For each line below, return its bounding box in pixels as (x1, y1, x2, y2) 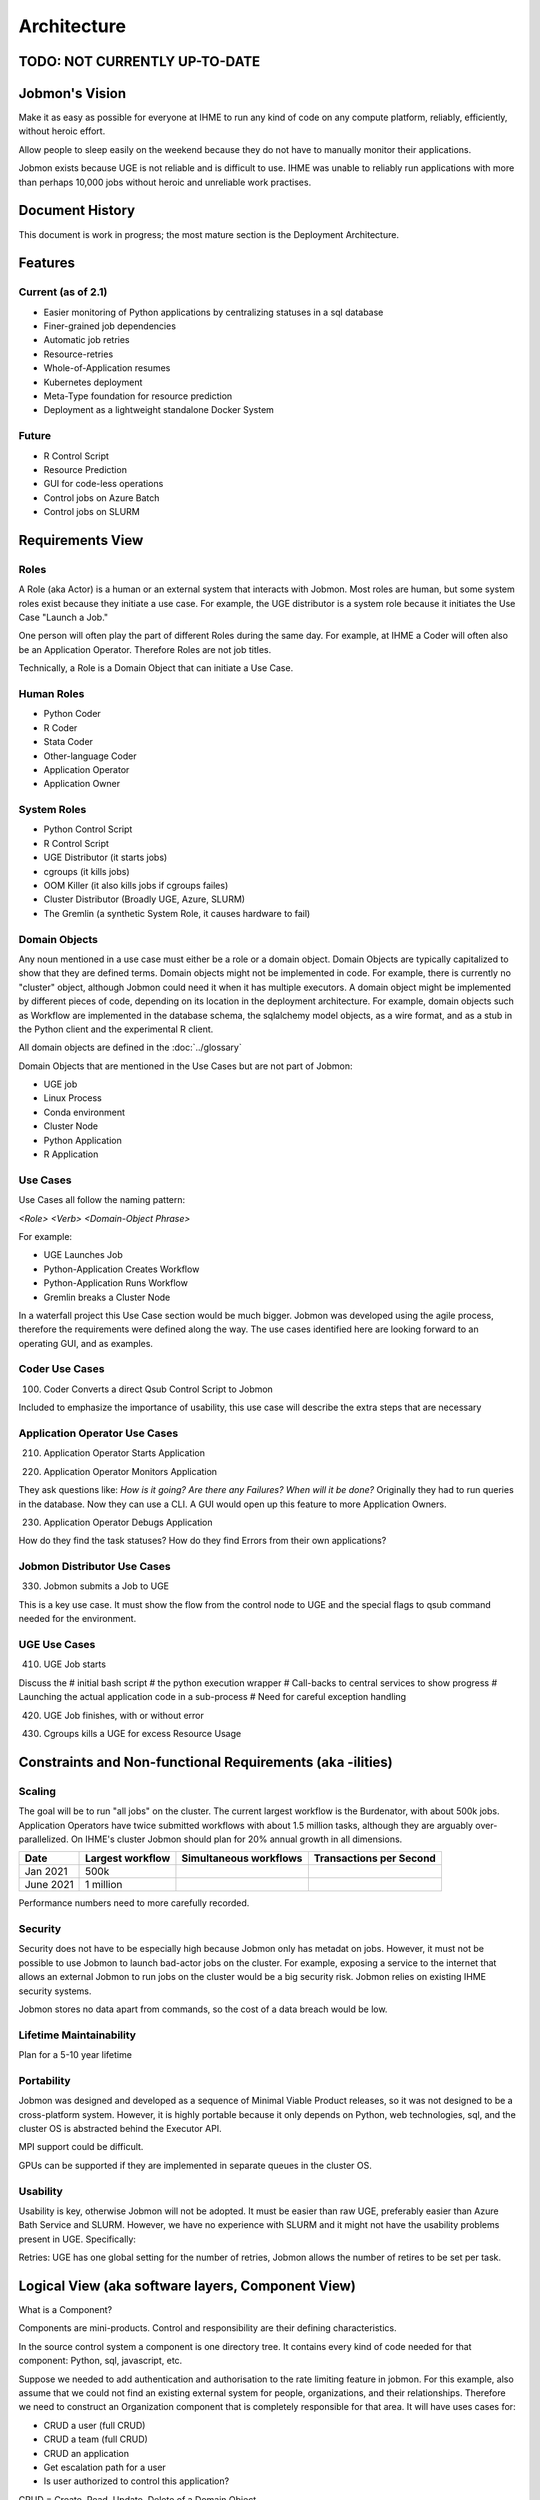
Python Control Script (43, 823, 133, 835)
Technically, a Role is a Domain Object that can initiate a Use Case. (18, 662, 294, 674)
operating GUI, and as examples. (18, 1337, 154, 1349)
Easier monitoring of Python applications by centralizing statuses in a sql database (43, 306, 384, 318)
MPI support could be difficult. (18, 2141, 144, 2153)
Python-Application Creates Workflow (43, 1263, 200, 1275)
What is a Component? (18, 2304, 113, 2316)
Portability (18, 2073, 71, 2087)
